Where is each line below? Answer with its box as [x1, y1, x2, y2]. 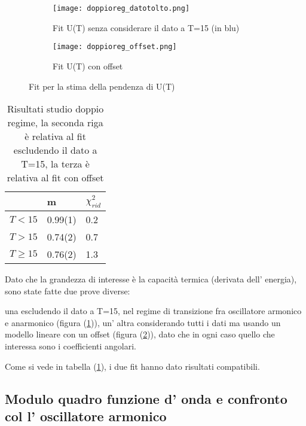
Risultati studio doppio [7, 102, 104, 116]
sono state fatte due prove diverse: [5, 284, 130, 297]
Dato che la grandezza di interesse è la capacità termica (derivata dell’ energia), [5, 273, 297, 285]
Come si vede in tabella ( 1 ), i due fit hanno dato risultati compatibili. [5, 360, 260, 372]
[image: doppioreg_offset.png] [53, 42, 177, 51]
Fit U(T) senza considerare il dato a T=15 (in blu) [53, 21, 240, 34]
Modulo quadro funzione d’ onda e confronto [5, 389, 287, 407]
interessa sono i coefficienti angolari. [5, 340, 137, 352]
